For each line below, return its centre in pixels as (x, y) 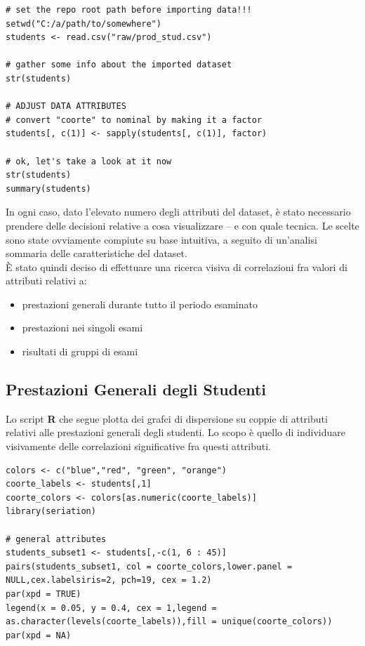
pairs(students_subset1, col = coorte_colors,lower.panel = (149, 566)
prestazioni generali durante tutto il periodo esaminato (140, 304)
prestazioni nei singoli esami (82, 328)
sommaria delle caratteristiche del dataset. (97, 253)
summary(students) (48, 189)
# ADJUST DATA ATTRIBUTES (66, 106)
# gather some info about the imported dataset (119, 65)
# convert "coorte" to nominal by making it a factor (134, 120)
